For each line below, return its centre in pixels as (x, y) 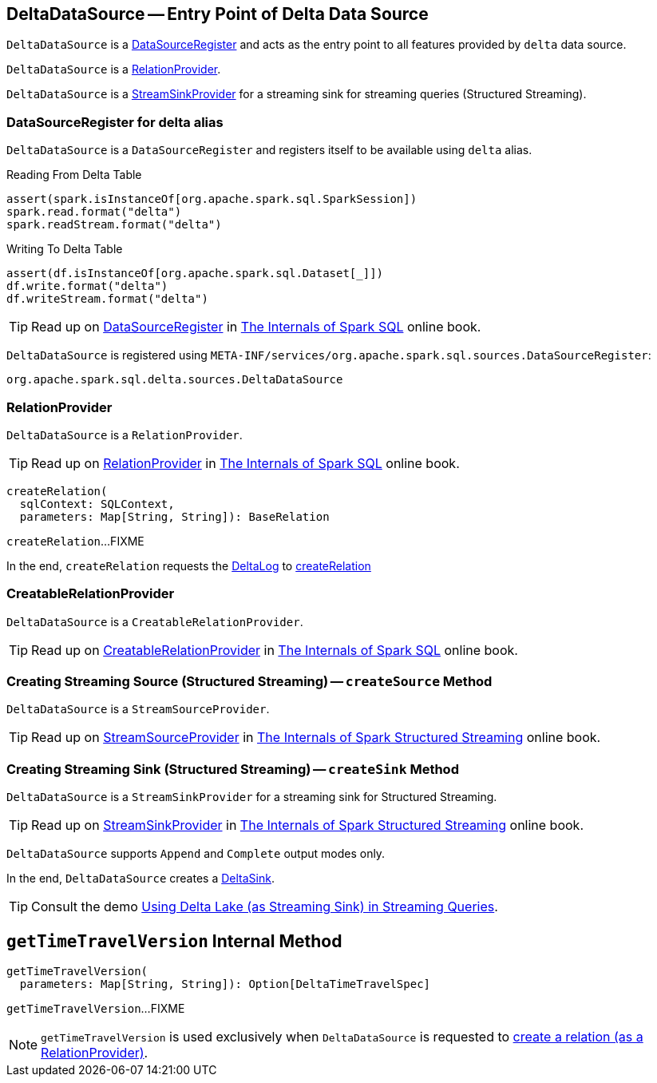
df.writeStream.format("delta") (107, 299)
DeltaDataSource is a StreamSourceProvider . (138, 709)
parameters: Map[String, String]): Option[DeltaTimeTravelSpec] (225, 984)
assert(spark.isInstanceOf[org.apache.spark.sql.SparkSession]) (212, 199)
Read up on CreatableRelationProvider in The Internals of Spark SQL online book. (275, 650)
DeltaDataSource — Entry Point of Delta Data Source (218, 14)
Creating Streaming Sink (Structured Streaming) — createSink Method (233, 769)
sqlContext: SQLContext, (97, 504)
